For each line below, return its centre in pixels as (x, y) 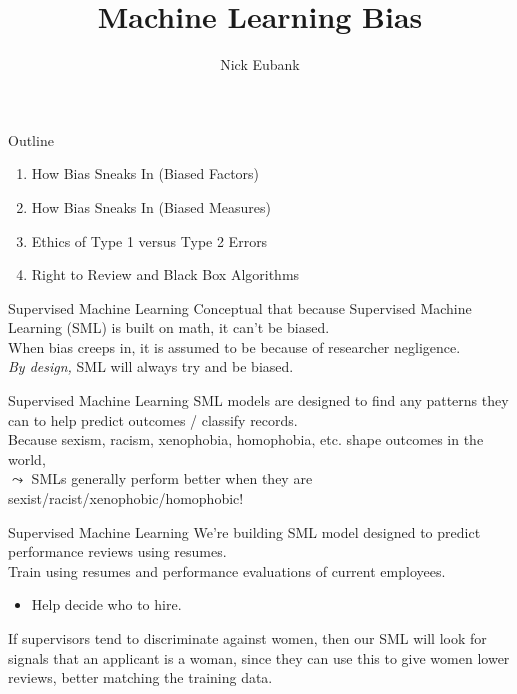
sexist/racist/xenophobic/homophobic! (126, 498)
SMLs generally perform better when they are (172, 478)
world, (27, 458)
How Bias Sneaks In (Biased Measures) (151, 206)
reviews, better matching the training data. (140, 677)
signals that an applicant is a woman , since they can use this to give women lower (259, 657)
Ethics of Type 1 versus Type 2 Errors (149, 240)
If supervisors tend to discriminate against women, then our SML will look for (247, 638)
